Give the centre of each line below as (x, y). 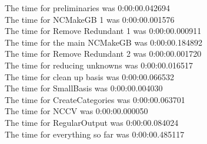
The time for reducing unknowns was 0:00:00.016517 (99, 65)
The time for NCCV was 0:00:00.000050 (76, 111)
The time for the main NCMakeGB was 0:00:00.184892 (103, 42)
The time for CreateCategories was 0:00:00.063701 (95, 99)
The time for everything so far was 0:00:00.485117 (95, 134)
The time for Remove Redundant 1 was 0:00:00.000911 (103, 31)
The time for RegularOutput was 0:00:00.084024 (92, 122)
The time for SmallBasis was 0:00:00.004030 (84, 88)
